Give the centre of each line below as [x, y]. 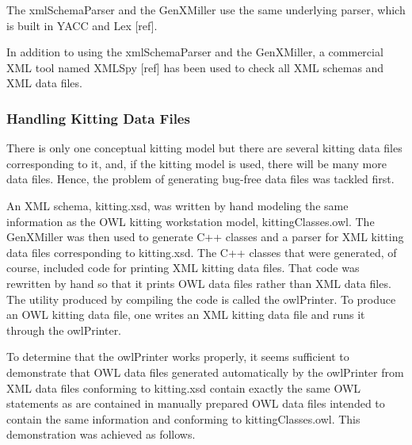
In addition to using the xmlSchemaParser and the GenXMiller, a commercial [195, 52]
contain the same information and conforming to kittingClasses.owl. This [183, 418]
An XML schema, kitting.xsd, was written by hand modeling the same [177, 205]
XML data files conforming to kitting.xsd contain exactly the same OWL [184, 387]
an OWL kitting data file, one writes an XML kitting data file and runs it [186, 315]
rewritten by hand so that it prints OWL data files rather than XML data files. [199, 283]
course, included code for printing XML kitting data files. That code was [183, 268]
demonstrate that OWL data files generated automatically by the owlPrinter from [205, 372]
